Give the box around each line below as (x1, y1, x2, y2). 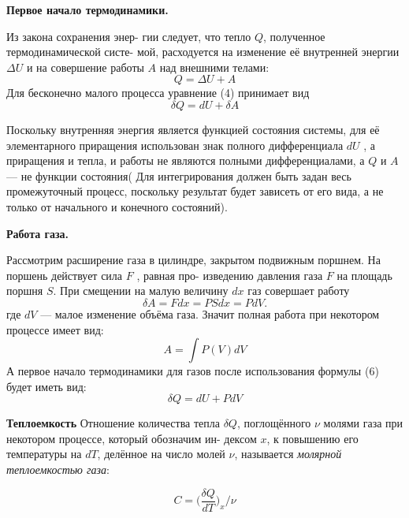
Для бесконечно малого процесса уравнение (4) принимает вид (6, 84, 310, 101)
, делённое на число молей (97, 445, 225, 462)
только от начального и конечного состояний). (6, 198, 228, 214)
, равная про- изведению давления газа (136, 266, 323, 283)
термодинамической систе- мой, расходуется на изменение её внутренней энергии (6, 43, 400, 60)
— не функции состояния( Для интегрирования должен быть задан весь (6, 167, 351, 184)
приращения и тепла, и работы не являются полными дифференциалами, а (6, 152, 365, 169)
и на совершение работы (26, 58, 144, 75)
